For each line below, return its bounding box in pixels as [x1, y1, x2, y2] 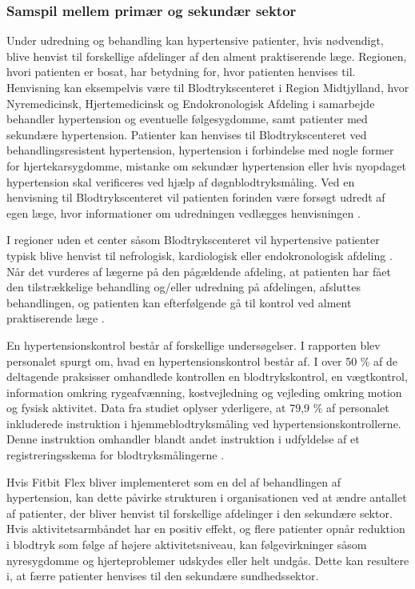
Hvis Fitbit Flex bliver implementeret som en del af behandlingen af [6, 473, 341, 490]
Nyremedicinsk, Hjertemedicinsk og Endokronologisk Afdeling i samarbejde [6, 94, 375, 111]
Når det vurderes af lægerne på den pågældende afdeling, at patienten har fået [6, 262, 391, 279]
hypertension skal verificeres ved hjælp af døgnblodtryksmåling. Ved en [6, 173, 355, 190]
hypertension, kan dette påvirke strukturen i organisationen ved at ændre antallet [6, 489, 407, 506]
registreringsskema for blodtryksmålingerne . [6, 447, 225, 463]
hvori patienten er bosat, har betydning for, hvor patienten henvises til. [6, 63, 356, 80]
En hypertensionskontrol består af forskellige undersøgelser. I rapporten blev [6, 336, 381, 353]
